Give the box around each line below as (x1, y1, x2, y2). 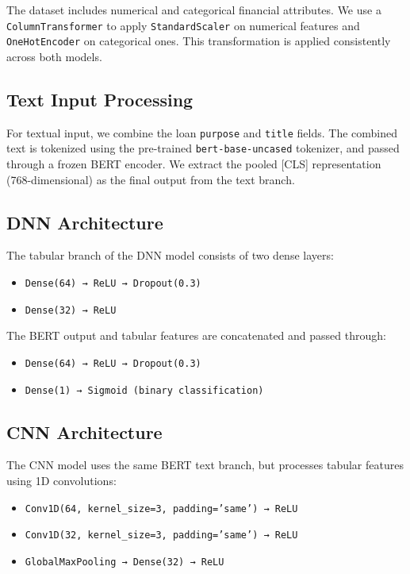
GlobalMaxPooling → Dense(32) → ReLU (25, 556, 224, 568)
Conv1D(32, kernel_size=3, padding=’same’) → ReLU (25, 530, 298, 541)
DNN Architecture (6, 210, 163, 234)
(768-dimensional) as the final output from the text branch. (6, 171, 295, 187)
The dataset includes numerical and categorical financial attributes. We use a (6, 2, 381, 17)
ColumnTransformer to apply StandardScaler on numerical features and (6, 17, 360, 33)
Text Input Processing (6, 87, 194, 111)
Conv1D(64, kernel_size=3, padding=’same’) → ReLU (25, 503, 298, 514)
